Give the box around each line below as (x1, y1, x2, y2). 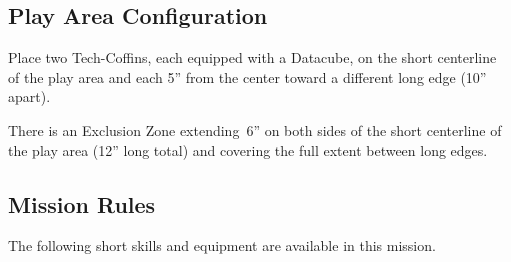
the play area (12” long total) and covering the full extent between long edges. (8, 139, 488, 160)
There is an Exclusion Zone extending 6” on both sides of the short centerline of (8, 119, 502, 140)
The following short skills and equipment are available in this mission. (8, 235, 436, 256)
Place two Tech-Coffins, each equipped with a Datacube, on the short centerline (8, 47, 497, 68)
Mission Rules (8, 188, 156, 219)
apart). (8, 86, 51, 107)
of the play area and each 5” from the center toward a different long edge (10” (8, 66, 487, 87)
